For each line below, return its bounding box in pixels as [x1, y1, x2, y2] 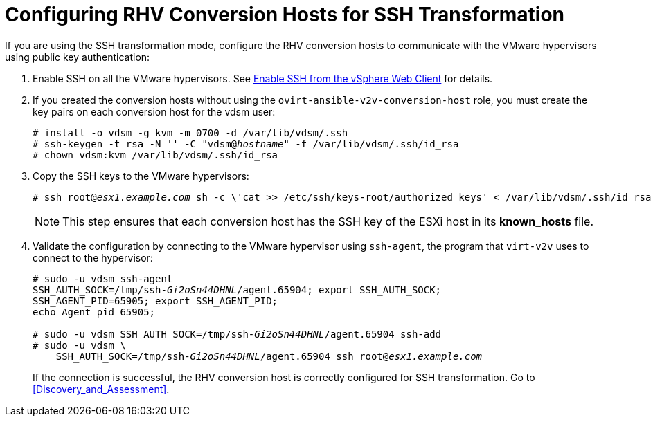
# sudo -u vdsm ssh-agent [33, 273, 173, 284]
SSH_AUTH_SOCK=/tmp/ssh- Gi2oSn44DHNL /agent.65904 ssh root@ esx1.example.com [55, 350, 483, 362]
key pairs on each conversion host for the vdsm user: [33, 105, 276, 118]
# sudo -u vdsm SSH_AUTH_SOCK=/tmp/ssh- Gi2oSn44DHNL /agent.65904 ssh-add [33, 328, 442, 340]
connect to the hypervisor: [33, 251, 153, 264]
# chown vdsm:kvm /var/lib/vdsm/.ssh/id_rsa [33, 149, 278, 160]
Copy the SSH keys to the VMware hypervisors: [33, 169, 249, 182]
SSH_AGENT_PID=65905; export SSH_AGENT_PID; [33, 295, 278, 306]
